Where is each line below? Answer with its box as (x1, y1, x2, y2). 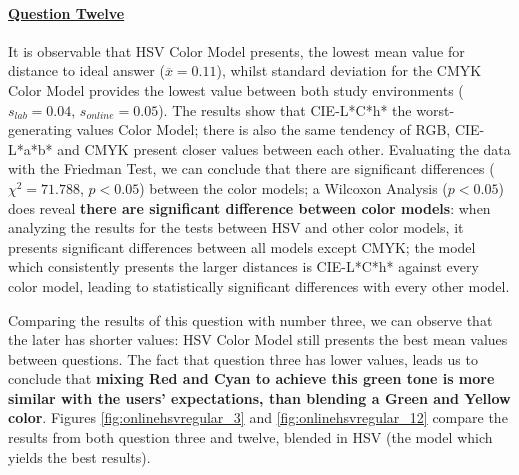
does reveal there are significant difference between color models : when (8, 197, 491, 218)
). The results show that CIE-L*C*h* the (158, 99, 412, 120)
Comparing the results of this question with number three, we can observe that (8, 309, 493, 330)
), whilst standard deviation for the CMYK (216, 60, 482, 81)
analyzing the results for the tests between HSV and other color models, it (8, 217, 464, 238)
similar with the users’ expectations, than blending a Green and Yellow (8, 387, 511, 408)
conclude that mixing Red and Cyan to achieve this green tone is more (8, 368, 495, 389)
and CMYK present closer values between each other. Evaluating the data (57, 138, 511, 159)
